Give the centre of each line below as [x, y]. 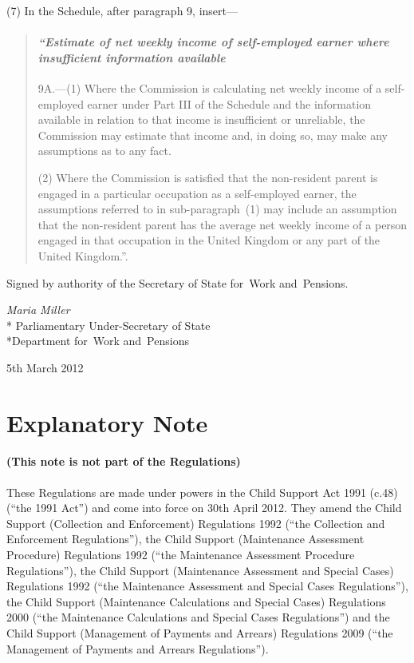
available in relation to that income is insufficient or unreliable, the [201, 119]
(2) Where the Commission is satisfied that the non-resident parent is [208, 177]
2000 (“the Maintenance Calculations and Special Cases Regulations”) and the [198, 617]
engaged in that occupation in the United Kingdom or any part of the [209, 240]
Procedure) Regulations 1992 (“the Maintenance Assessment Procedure [181, 555]
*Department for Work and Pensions [98, 341]
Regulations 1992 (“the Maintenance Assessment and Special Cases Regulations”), [207, 586]
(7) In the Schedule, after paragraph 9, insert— [122, 10]
